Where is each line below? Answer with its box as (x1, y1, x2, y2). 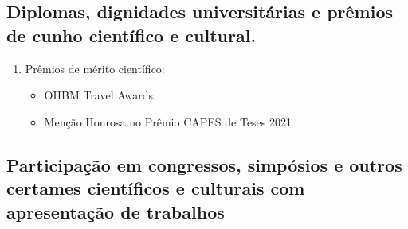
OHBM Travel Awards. (44, 87, 156, 103)
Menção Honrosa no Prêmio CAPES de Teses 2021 (44, 113, 292, 130)
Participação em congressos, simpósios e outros (6, 152, 402, 177)
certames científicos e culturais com (6, 176, 305, 200)
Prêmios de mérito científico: (25, 60, 165, 76)
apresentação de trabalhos (6, 199, 225, 223)
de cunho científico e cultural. (6, 22, 257, 47)
